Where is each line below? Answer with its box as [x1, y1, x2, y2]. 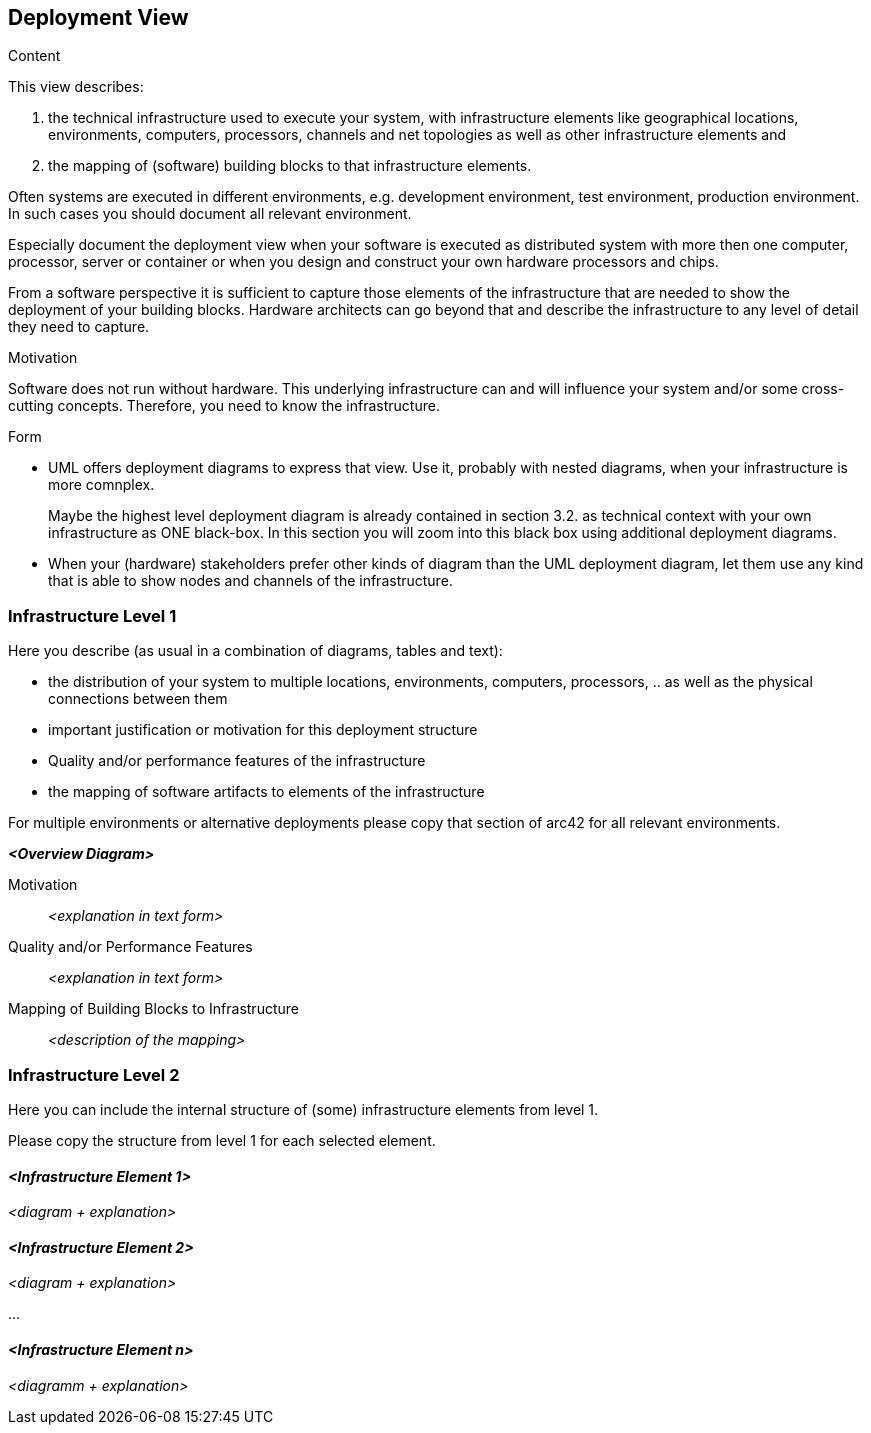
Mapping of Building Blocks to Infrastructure [8, 1000, 299, 1018]
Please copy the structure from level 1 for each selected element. [8, 1131, 436, 1149]
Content [8, 47, 61, 65]
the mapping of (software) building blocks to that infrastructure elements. [48, 157, 532, 175]
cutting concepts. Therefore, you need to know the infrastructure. [8, 397, 440, 415]
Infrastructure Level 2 [8, 1064, 180, 1085]
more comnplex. [48, 476, 155, 494]
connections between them [48, 690, 228, 708]
